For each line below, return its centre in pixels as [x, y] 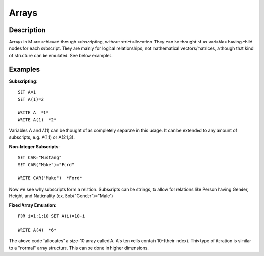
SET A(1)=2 [31, 99]
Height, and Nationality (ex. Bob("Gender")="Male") [61, 196]
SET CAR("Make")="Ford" [46, 164]
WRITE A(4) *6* [37, 230]
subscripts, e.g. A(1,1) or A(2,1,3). [42, 137]
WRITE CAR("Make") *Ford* [50, 178]
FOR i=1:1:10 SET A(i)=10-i [51, 216]
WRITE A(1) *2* [37, 119]
